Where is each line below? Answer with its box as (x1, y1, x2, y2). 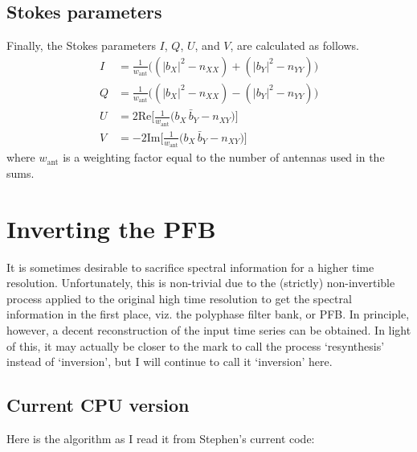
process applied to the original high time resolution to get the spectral (6, 290, 352, 306)
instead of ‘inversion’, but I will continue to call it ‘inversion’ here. (6, 353, 333, 370)
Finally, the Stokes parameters (6, 37, 156, 54)
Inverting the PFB (6, 212, 216, 244)
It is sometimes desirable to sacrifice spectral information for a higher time (6, 258, 374, 275)
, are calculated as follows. (230, 37, 359, 54)
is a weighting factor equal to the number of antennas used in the (63, 149, 385, 166)
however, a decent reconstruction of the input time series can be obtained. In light (6, 321, 411, 338)
